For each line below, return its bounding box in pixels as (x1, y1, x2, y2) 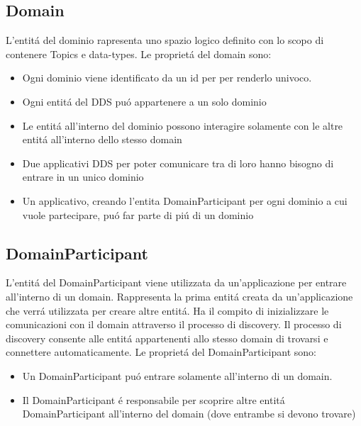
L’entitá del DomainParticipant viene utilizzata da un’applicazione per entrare (6, 275, 347, 290)
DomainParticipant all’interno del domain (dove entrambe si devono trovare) (22, 406, 356, 421)
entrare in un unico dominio (22, 169, 144, 184)
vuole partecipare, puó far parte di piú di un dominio (22, 207, 254, 222)
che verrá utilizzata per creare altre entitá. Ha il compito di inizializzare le (6, 303, 329, 318)
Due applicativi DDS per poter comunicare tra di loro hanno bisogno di (22, 155, 334, 170)
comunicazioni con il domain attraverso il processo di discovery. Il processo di (6, 317, 342, 332)
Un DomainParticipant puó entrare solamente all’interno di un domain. (22, 368, 333, 383)
